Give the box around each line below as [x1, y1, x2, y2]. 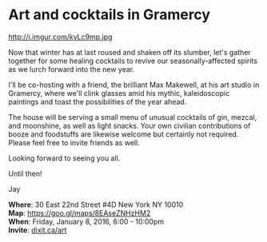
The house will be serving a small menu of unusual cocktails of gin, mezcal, [8, 112, 257, 121]
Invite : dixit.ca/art [8, 225, 67, 235]
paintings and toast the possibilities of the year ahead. [8, 97, 187, 106]
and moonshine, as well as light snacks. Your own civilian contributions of [8, 121, 251, 130]
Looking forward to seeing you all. [8, 153, 121, 163]
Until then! [8, 169, 42, 178]
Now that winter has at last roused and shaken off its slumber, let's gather [8, 47, 252, 57]
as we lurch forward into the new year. [8, 64, 134, 73]
